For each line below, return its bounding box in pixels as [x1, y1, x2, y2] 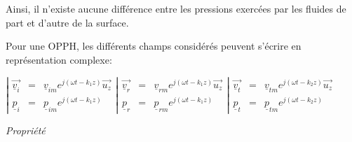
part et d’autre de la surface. [6, 15, 129, 29]
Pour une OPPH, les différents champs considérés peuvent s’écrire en [6, 38, 302, 53]
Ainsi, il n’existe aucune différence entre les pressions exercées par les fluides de [6, 1, 346, 15]
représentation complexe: [6, 52, 112, 66]
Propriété [6, 122, 46, 137]
